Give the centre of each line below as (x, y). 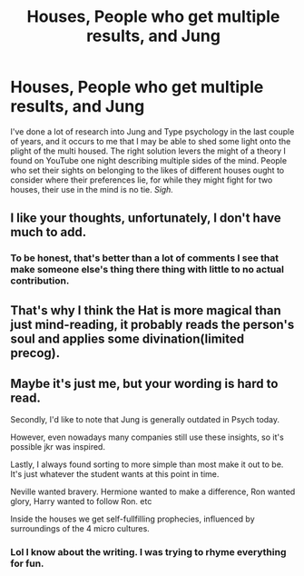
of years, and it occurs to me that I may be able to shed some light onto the (151, 141)
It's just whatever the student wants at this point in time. (115, 474)
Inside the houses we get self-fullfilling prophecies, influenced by (132, 519)
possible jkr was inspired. (58, 447)
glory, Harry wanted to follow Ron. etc (81, 502)
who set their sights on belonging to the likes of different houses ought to (147, 170)
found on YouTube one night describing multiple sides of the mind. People (149, 160)
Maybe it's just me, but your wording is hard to (144, 384)
